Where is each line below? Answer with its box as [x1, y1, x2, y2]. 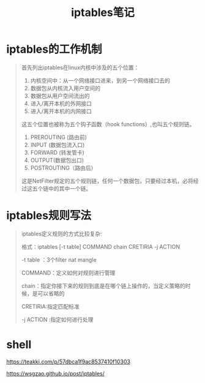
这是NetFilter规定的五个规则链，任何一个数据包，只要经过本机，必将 [21, 177, 194, 184]
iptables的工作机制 [6, 42, 102, 56]
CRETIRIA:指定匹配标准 [21, 303, 80, 310]
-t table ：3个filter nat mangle [21, 256, 97, 264]
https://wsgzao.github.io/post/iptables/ [6, 370, 105, 377]
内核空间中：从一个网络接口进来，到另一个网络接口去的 [30, 77, 170, 84]
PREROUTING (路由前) [30, 133, 88, 141]
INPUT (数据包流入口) [30, 141, 85, 148]
